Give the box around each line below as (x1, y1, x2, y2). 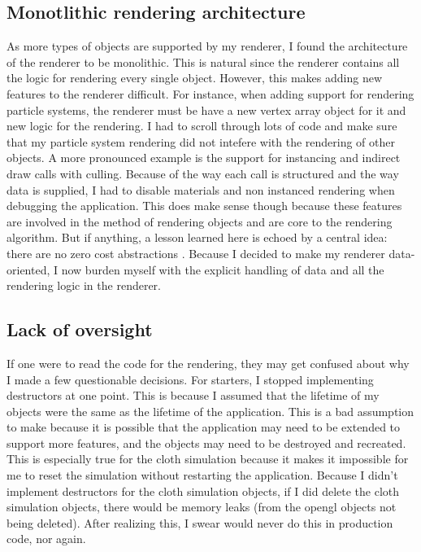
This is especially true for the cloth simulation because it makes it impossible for (7, 450, 409, 467)
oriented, (7, 261, 50, 278)
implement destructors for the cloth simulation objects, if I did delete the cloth (7, 482, 400, 499)
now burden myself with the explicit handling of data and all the (61, 261, 384, 278)
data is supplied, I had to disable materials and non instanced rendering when (7, 181, 395, 198)
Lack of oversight (7, 317, 153, 342)
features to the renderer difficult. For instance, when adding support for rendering (7, 85, 414, 102)
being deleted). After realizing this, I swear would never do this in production (7, 514, 393, 531)
